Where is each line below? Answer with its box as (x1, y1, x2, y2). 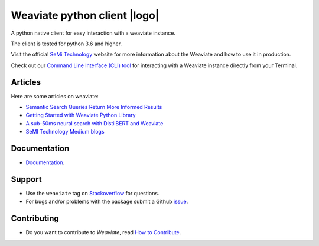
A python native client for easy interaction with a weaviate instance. (11, 29, 175, 36)
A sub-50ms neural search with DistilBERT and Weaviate (25, 119, 164, 127)
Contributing (11, 214, 59, 224)
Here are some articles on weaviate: (11, 92, 99, 99)
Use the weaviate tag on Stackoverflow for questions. (25, 190, 159, 197)
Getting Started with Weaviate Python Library (25, 112, 136, 119)
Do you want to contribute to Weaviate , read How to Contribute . (25, 229, 181, 236)
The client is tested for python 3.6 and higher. (11, 40, 122, 47)
